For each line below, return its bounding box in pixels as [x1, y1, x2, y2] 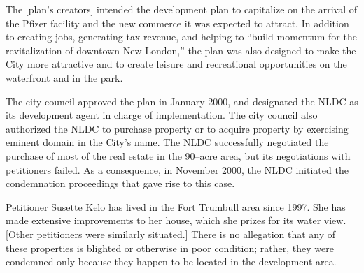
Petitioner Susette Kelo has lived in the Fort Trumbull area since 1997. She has [6, 199, 346, 214]
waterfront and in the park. [6, 70, 123, 84]
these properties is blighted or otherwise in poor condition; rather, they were [6, 240, 334, 255]
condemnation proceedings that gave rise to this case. [6, 176, 235, 191]
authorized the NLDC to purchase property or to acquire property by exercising [6, 121, 349, 135]
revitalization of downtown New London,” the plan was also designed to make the [6, 43, 356, 57]
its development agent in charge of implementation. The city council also [6, 108, 318, 122]
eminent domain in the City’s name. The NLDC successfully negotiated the [6, 135, 329, 149]
